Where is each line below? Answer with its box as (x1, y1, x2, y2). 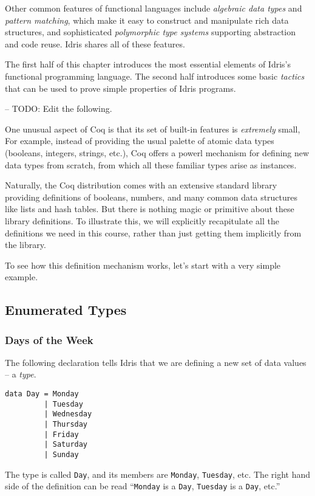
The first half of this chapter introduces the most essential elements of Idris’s (5, 58, 291, 71)
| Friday (44, 430, 79, 439)
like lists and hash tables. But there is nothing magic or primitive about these (5, 202, 294, 215)
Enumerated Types (5, 300, 127, 319)
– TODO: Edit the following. (5, 102, 112, 115)
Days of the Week (5, 332, 93, 347)
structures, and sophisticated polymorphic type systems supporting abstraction (5, 26, 296, 38)
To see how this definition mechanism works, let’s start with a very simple (5, 258, 281, 271)
